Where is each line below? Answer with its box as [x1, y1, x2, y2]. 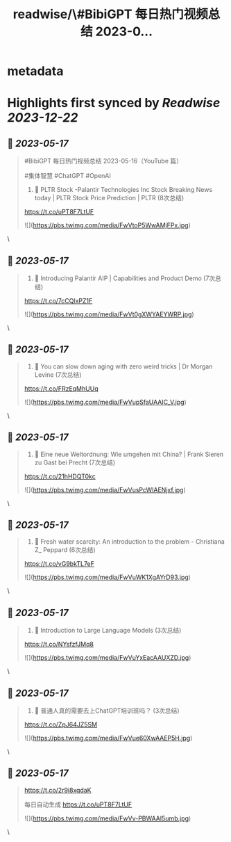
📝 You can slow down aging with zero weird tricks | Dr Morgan [34, 362, 213, 371]
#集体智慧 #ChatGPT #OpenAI [24, 172, 111, 180]
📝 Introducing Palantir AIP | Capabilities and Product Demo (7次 [34, 274, 216, 282]
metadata [7, 63, 64, 79]
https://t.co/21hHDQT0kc [24, 472, 96, 480]
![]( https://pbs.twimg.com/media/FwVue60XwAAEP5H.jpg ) [24, 734, 193, 743]
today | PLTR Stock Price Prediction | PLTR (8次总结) [34, 194, 185, 202]
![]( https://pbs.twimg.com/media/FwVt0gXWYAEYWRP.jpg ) [24, 310, 194, 318]
